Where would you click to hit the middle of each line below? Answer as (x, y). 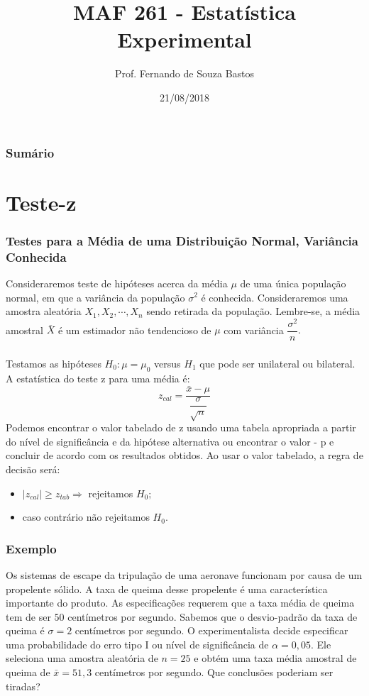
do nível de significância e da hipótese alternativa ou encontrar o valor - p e (170, 441)
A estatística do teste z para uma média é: (98, 378)
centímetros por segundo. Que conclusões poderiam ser (214, 672)
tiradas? (23, 686)
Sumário (30, 152)
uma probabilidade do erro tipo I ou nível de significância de (137, 644)
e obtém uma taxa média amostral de (275, 658)
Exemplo (31, 548)
